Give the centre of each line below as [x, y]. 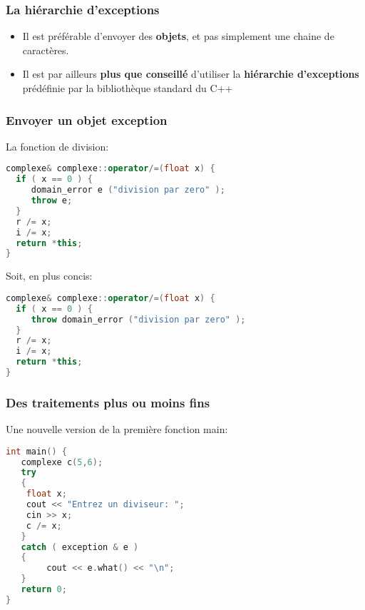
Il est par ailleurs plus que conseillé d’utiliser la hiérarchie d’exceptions [191, 74]
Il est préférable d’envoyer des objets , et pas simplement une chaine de [178, 36]
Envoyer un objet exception [87, 120]
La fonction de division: [57, 146]
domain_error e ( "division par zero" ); [128, 190]
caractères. [46, 50]
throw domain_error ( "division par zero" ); [138, 319]
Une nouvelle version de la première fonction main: [117, 429]
